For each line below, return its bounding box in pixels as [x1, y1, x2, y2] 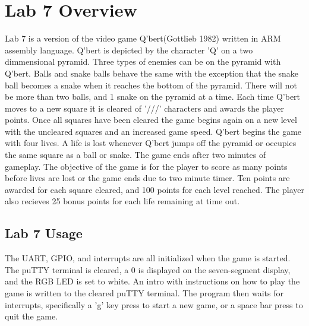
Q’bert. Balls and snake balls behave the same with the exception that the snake [5, 67, 299, 79]
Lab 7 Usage [5, 224, 83, 242]
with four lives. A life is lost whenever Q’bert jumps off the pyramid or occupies [5, 137, 297, 149]
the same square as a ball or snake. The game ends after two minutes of [5, 148, 266, 161]
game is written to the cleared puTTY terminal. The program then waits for [5, 287, 283, 299]
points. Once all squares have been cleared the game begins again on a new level [5, 113, 297, 126]
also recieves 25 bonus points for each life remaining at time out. [5, 195, 240, 207]
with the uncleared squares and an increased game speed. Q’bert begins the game [5, 125, 302, 137]
